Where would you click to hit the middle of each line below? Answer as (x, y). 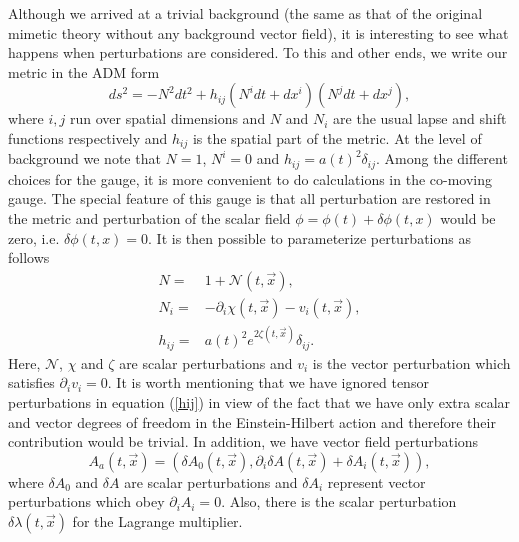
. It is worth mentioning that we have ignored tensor (268, 382)
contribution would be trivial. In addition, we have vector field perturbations (243, 441)
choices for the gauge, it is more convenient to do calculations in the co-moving (250, 178)
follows (29, 257)
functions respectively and (88, 137)
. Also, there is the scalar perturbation (339, 501)
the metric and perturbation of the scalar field (149, 218)
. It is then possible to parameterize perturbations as (309, 237)
